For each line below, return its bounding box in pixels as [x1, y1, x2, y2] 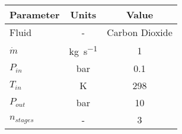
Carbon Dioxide [107, 25, 173, 39]
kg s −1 [69, 43, 98, 58]
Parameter [9, 8, 60, 21]
